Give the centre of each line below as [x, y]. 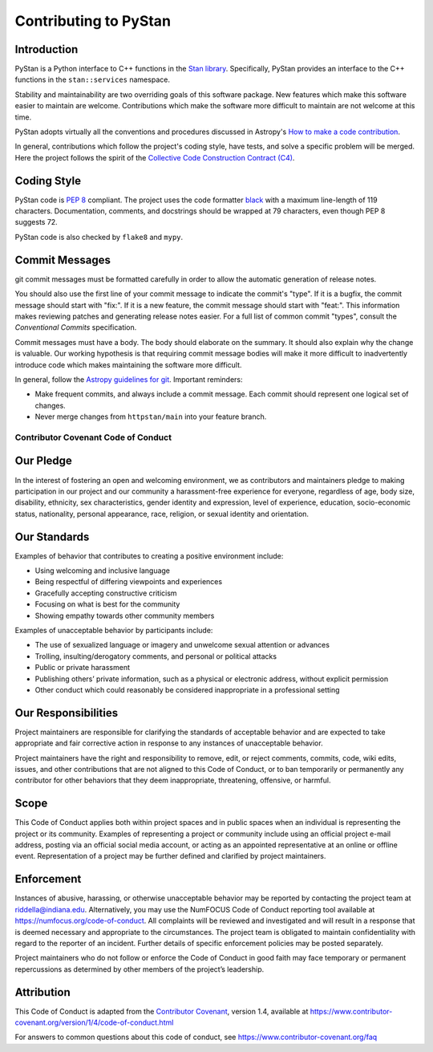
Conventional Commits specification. [76, 327]
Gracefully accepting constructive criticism [106, 593]
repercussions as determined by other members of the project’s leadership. [140, 969]
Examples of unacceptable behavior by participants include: [114, 630]
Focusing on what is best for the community [107, 604]
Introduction [47, 49]
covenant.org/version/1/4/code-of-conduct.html [94, 1022]
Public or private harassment [83, 668]
